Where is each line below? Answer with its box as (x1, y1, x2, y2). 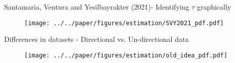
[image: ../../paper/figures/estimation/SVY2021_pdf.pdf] (24, 19, 224, 27)
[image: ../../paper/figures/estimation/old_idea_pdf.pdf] (24, 51, 227, 59)
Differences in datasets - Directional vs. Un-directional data (4, 34, 189, 44)
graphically (197, 2, 231, 12)
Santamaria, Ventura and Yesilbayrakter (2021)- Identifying (4, 2, 189, 12)
